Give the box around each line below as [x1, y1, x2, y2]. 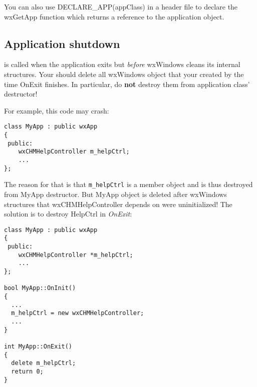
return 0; [11, 367, 44, 375]
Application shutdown [4, 35, 120, 51]
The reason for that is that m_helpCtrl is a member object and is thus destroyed [4, 179, 253, 189]
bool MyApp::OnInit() [4, 284, 76, 292]
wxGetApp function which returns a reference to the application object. [4, 11, 224, 21]
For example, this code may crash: [4, 105, 109, 115]
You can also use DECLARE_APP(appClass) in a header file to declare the [4, 1, 238, 11]
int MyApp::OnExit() [4, 342, 73, 350]
